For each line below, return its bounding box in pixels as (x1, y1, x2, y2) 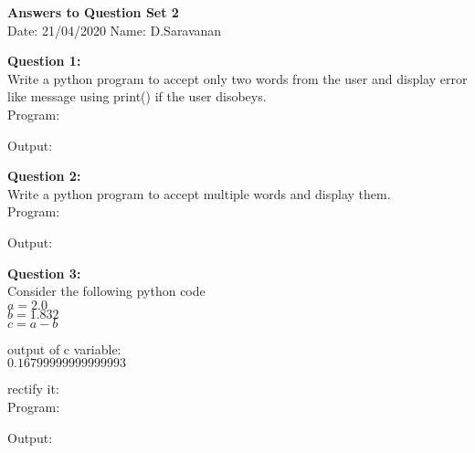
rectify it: (7, 379, 59, 398)
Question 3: (7, 263, 81, 282)
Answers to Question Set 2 (7, 3, 179, 21)
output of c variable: (7, 339, 121, 358)
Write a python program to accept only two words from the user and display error (7, 68, 468, 88)
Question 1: (7, 51, 81, 70)
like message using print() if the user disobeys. (7, 87, 267, 106)
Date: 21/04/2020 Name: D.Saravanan (7, 20, 222, 39)
